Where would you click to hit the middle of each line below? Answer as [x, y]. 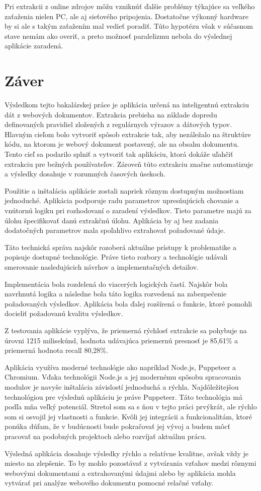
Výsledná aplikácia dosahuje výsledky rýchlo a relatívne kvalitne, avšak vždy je [126, 453]
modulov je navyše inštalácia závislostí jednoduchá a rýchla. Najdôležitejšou [122, 386]
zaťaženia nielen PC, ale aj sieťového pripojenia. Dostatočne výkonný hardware [126, 16]
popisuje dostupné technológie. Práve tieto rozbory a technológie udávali [116, 257]
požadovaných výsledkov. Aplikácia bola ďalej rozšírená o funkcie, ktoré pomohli [128, 303]
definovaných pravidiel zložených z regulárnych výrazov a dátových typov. [118, 124]
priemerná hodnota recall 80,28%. [56, 350]
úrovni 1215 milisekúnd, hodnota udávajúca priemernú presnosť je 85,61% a [121, 340]
